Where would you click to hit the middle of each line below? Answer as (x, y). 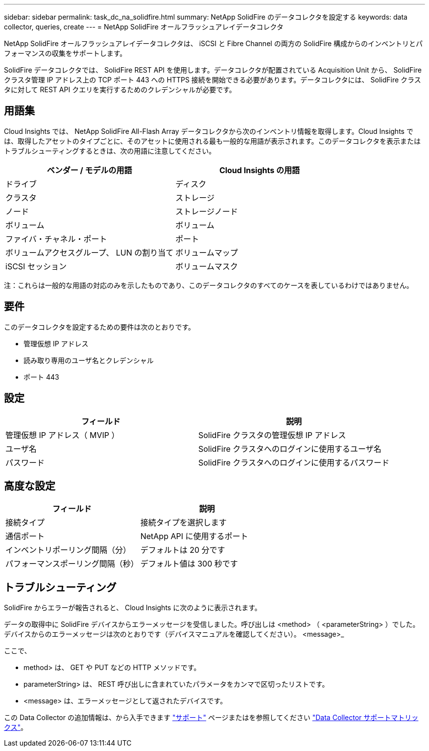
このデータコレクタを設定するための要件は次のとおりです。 (100, 327)
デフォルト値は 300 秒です (189, 564)
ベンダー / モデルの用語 (89, 170)
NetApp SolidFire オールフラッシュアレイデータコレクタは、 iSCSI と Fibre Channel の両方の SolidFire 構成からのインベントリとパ (214, 43)
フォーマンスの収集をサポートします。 (65, 53)
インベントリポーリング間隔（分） (68, 550)
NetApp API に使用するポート (194, 536)
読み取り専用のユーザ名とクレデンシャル (89, 360)
